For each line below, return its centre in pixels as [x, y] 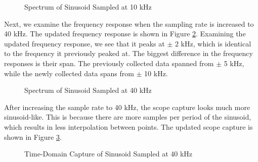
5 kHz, [234, 63]
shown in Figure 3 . [33, 137]
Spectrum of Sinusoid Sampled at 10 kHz [88, 7]
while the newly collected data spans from [69, 73]
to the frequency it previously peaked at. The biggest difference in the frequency [128, 53]
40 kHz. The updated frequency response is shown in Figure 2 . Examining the [125, 34]
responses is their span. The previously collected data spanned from [109, 63]
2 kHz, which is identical [213, 43]
